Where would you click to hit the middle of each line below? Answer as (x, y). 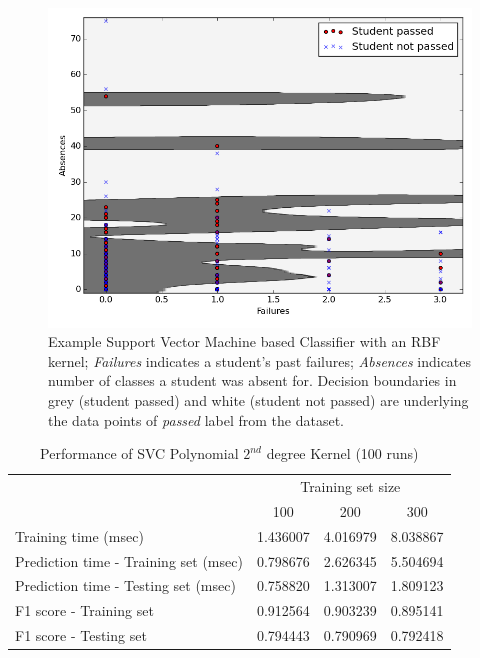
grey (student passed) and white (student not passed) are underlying (258, 399)
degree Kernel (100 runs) (342, 453)
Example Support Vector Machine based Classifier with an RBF (244, 341)
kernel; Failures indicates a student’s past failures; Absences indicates (260, 360)
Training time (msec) (79, 535)
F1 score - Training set (84, 610)
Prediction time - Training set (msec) (129, 560)
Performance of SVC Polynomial (139, 453)
